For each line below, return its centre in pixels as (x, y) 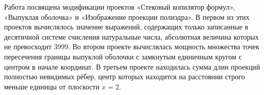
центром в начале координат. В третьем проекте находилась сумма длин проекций (132, 66)
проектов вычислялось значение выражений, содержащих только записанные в (126, 27)
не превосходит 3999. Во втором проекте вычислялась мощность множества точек (132, 46)
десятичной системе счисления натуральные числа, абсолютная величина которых (131, 36)
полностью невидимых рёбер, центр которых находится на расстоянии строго (125, 76)
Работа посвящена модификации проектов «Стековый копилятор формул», (119, 7)
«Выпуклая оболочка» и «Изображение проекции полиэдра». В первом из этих (127, 17)
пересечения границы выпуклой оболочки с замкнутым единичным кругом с (123, 56)
